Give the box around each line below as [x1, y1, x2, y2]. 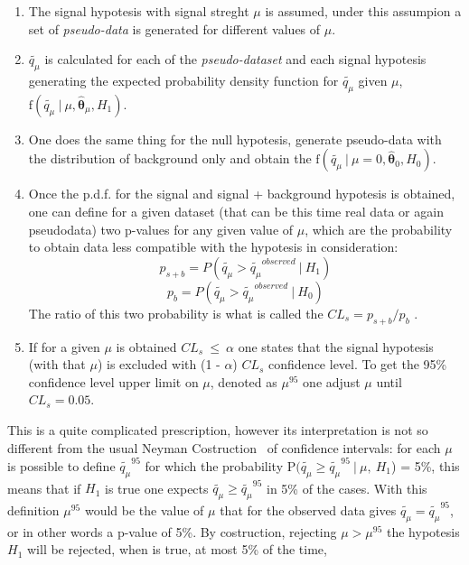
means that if [7, 478, 81, 497]
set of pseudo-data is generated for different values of [28, 19, 321, 38]
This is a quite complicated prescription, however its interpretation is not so [7, 420, 428, 439]
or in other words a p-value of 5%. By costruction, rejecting [7, 522, 337, 541]
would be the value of [84, 500, 204, 519]
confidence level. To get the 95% [268, 355, 447, 374]
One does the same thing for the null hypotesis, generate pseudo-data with [28, 129, 442, 148]
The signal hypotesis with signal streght [28, 2, 249, 20]
